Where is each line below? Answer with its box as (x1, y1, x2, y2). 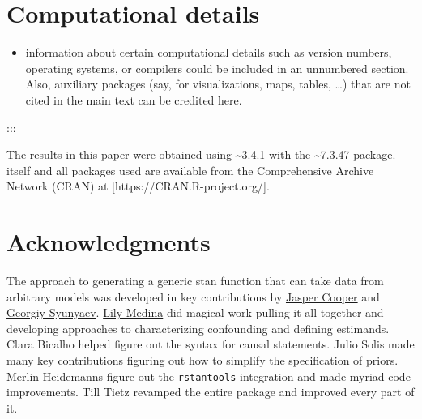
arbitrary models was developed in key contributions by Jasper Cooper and (6, 288, 380, 305)
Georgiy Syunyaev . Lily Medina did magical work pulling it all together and (6, 304, 384, 321)
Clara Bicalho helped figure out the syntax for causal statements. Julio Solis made (6, 336, 415, 353)
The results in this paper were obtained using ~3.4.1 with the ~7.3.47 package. (6, 146, 396, 163)
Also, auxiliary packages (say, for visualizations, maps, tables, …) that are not (25, 75, 411, 92)
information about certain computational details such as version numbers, (25, 44, 392, 61)
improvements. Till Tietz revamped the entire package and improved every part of (6, 383, 415, 400)
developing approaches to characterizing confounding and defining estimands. (6, 319, 390, 336)
